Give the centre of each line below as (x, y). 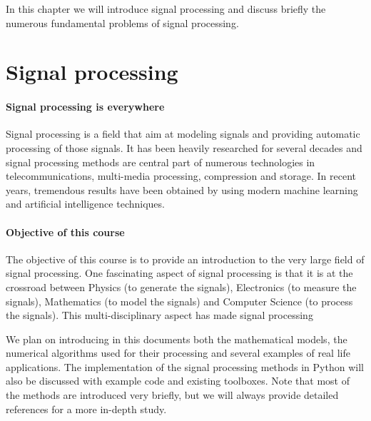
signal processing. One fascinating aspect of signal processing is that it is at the (179, 273)
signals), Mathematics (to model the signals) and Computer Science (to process (179, 301)
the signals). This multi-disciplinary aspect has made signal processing (159, 315)
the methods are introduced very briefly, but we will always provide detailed (172, 395)
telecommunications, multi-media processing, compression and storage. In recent (181, 176)
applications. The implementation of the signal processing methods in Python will (185, 366)
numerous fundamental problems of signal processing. (122, 22)
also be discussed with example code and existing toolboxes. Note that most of (178, 381)
